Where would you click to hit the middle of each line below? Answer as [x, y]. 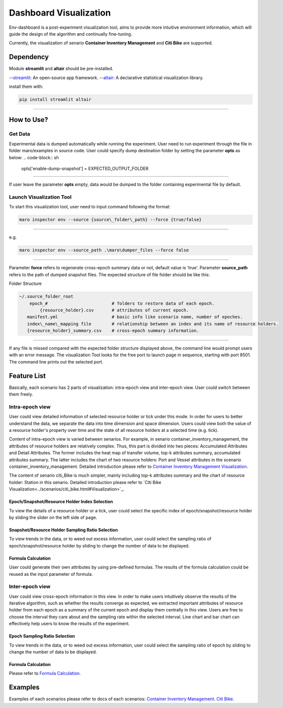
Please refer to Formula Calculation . [45, 673]
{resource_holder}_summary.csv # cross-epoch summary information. [113, 331]
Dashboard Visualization [60, 13]
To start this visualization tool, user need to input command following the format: [90, 207]
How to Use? [28, 120]
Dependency [29, 57]
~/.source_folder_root [46, 297]
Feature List [27, 376]
